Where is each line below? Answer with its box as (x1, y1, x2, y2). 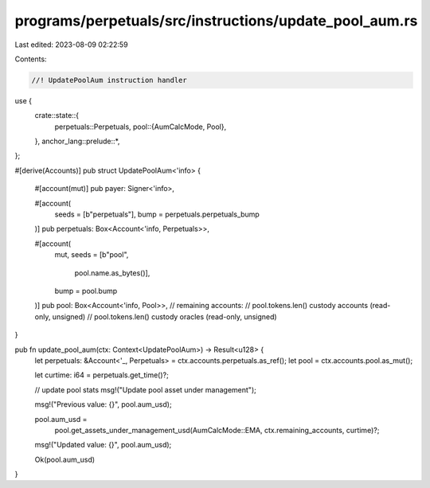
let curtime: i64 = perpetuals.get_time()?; (34, 370, 169, 380)
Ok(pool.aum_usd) (34, 455, 96, 464)
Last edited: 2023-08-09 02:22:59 (14, 40, 128, 49)
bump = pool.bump (54, 286, 118, 295)
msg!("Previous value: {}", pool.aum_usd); (34, 400, 172, 409)
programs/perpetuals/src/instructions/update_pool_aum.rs (14, 12, 418, 29)
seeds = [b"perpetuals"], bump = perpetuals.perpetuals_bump (54, 209, 260, 219)
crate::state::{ (34, 111, 80, 120)
